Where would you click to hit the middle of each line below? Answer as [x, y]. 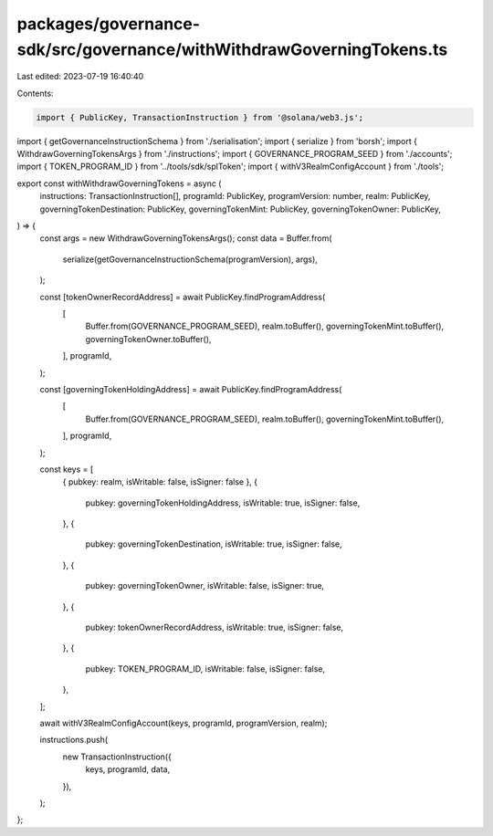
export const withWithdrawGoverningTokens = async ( [119, 183]
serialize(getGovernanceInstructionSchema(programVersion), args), [190, 259]
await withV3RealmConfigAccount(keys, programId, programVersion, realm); [184, 723]
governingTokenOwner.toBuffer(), [148, 339]
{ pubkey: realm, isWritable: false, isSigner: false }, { [160, 482]
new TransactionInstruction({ [117, 757]
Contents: [35, 93]
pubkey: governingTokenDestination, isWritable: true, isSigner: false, [214, 544]
